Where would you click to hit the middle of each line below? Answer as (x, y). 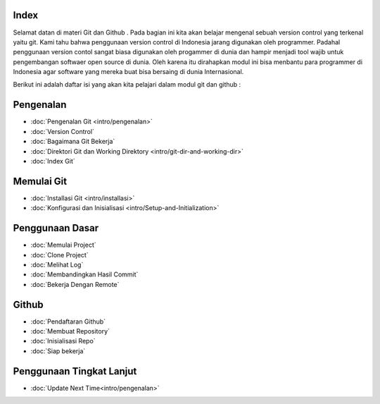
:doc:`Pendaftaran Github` (68, 322)
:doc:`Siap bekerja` (58, 351)
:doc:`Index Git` (53, 161)
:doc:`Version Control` (63, 131)
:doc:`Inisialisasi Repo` (63, 341)
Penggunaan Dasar (56, 228)
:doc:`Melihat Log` (57, 264)
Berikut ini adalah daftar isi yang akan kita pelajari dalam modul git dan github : (127, 85)
